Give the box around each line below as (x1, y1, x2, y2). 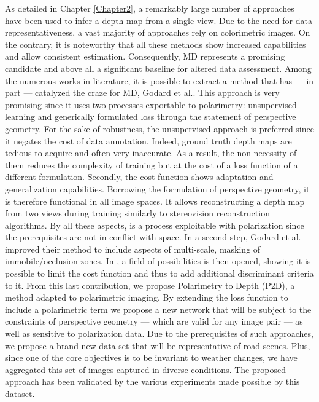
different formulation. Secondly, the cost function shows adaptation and (5, 170, 274, 183)
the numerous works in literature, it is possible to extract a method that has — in (5, 74, 314, 87)
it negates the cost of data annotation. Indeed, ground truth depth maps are (5, 134, 292, 147)
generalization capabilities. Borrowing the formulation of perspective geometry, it (5, 182, 310, 195)
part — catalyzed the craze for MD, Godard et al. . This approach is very (5, 86, 280, 99)
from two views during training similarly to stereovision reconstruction (5, 207, 270, 219)
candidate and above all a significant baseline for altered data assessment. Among (5, 61, 312, 74)
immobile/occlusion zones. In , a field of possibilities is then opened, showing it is (5, 254, 311, 267)
